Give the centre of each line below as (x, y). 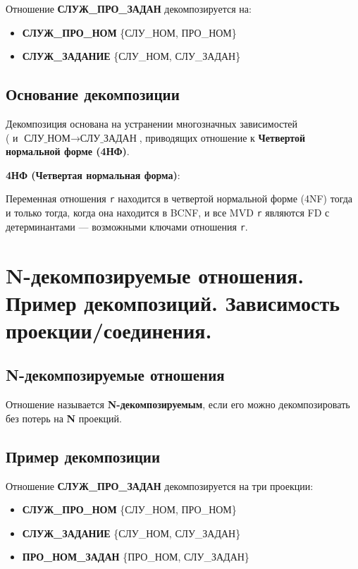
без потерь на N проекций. (64, 418)
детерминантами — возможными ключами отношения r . (127, 226)
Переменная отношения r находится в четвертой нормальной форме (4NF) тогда (179, 198)
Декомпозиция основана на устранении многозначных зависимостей (152, 123)
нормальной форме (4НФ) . (68, 151)
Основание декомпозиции (93, 94)
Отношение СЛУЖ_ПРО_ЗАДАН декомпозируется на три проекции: (160, 485)
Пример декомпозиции (83, 456)
